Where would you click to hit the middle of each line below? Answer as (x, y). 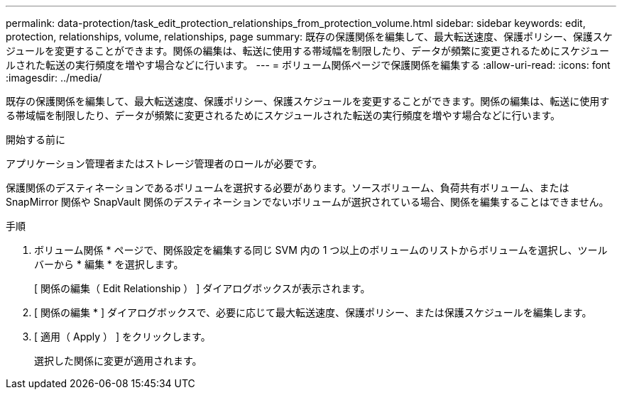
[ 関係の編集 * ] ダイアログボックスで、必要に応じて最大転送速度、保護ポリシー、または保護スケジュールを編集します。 (313, 312)
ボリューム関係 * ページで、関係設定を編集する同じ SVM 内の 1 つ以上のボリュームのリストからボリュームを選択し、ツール (321, 250)
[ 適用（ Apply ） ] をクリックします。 (122, 336)
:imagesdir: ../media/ (54, 78)
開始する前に (36, 139)
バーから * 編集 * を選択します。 (109, 264)
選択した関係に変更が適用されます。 (118, 361)
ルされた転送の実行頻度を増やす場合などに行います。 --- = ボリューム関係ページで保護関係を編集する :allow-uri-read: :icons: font (308, 65)
